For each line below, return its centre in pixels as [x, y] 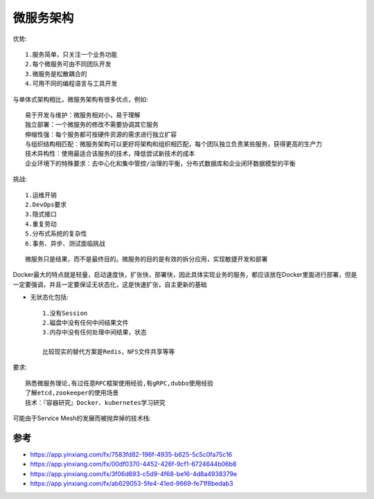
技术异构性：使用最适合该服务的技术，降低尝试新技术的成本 [110, 154]
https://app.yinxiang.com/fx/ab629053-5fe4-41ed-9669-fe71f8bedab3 [132, 484]
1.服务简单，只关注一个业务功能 [71, 54]
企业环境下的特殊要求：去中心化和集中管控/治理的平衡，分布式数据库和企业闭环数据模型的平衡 [160, 163]
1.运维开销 [41, 195]
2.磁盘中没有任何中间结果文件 [86, 323]
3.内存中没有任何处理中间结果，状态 [95, 333]
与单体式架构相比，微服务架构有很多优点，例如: [81, 99]
